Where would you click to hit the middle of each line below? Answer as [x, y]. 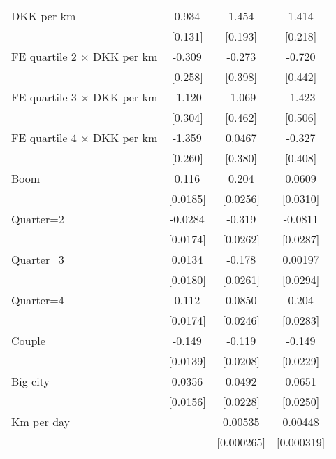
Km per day [41, 422]
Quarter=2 [38, 219]
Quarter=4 [38, 300]
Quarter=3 [38, 259]
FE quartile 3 [44, 97]
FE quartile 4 [44, 137]
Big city [30, 381]
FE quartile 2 [44, 56]
